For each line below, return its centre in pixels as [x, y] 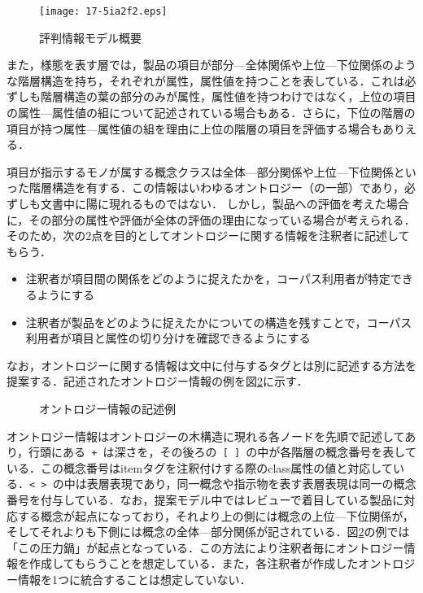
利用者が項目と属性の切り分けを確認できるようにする [168, 338]
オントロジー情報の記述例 [107, 408]
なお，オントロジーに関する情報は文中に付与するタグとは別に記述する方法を [211, 365]
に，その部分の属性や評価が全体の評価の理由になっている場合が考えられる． [211, 219]
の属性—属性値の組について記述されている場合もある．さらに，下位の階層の [211, 113]
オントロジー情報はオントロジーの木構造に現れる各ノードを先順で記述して [206, 436]
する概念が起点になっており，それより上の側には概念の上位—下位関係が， [216, 515]
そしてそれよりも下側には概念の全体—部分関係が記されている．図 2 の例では [208, 532]
